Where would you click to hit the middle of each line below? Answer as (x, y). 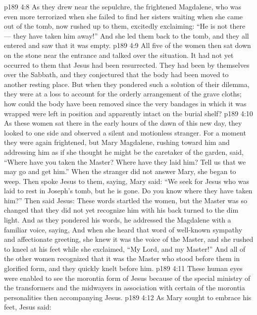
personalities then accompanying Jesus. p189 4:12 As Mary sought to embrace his (128, 297)
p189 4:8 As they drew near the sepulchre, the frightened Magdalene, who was (123, 6)
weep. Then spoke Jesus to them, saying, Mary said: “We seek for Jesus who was (127, 181)
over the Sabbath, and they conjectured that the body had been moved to (116, 74)
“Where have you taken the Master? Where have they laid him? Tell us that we (125, 161)
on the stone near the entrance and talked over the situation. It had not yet (119, 55)
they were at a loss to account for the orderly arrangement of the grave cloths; (123, 94)
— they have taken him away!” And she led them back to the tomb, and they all (127, 35)
